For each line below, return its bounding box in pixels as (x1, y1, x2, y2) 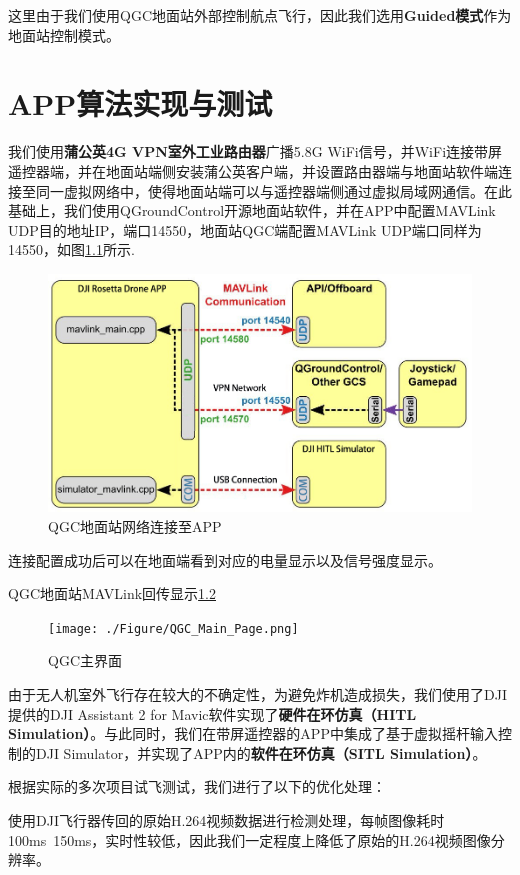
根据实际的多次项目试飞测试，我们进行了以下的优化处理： (8, 776, 386, 797)
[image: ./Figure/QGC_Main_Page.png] (48, 621, 299, 636)
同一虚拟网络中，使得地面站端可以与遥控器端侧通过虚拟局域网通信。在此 (35, 180, 512, 201)
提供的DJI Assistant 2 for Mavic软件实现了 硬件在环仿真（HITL (8, 703, 417, 724)
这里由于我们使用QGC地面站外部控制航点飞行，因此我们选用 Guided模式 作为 (8, 5, 512, 25)
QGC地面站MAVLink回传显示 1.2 (8, 583, 216, 604)
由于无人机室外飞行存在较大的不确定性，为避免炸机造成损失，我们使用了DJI (8, 683, 507, 704)
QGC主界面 (48, 650, 122, 671)
